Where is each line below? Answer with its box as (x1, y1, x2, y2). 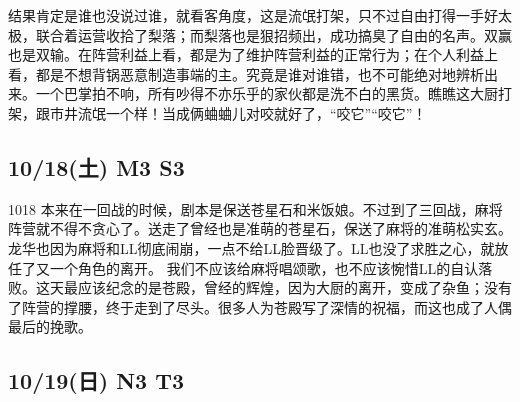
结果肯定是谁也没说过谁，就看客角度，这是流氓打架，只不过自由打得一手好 (8, 5, 498, 25)
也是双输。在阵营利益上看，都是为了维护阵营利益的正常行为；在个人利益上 (8, 44, 498, 65)
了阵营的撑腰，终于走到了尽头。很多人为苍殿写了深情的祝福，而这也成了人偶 (8, 296, 512, 317)
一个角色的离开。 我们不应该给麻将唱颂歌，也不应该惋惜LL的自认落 (49, 257, 493, 278)
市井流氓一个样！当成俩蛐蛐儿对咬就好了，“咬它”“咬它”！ (49, 102, 427, 123)
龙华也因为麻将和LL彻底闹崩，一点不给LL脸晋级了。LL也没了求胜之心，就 (8, 237, 495, 258)
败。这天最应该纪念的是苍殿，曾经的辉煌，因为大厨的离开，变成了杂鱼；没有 (8, 277, 512, 298)
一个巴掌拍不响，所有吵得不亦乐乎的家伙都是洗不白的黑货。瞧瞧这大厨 (35, 83, 498, 104)
